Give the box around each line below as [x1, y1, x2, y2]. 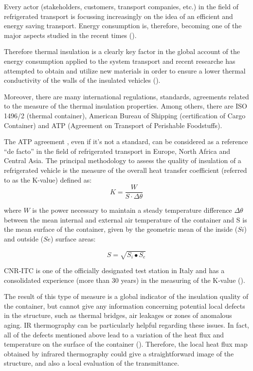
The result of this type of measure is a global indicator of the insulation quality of [4, 291, 249, 301]
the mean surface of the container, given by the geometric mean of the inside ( [4, 224, 238, 234]
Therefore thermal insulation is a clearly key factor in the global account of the [4, 46, 240, 56]
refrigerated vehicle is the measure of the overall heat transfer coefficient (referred [4, 165, 247, 175]
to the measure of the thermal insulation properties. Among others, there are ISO [4, 101, 247, 111]
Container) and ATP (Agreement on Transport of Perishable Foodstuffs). [4, 120, 222, 130]
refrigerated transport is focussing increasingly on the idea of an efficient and [4, 11, 233, 21]
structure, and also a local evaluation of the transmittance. [4, 358, 180, 368]
